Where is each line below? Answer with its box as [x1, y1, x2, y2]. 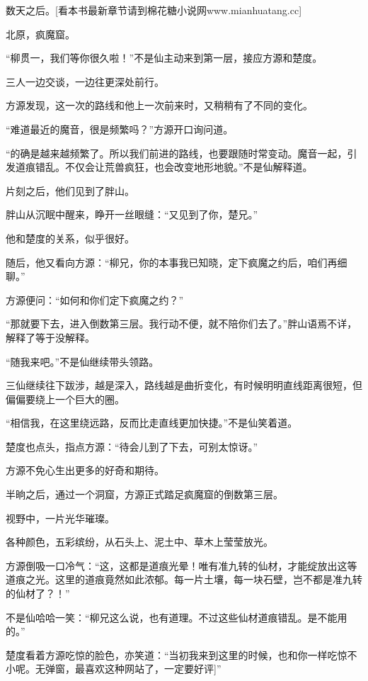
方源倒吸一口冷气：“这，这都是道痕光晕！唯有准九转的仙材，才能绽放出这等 [6, 558, 357, 573]
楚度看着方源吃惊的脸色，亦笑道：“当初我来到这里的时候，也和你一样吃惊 [6, 647, 347, 662]
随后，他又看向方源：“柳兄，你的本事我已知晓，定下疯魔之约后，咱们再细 [6, 254, 347, 269]
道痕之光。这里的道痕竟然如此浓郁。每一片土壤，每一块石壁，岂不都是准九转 [6, 572, 362, 587]
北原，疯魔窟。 [6, 26, 75, 41]
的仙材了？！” [6, 586, 70, 601]
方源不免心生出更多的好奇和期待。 [6, 463, 164, 478]
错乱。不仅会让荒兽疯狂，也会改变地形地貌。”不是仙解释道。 [35, 159, 313, 174]
